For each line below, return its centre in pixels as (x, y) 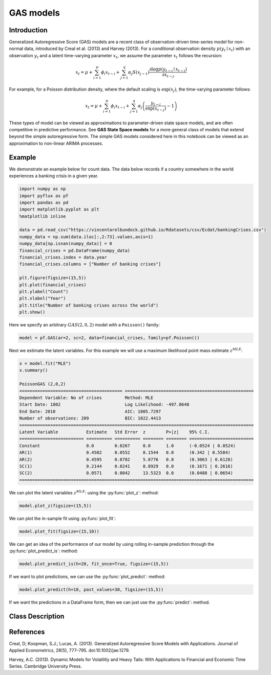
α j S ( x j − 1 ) (139, 72)
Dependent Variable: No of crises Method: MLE (86, 398)
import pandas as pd (44, 202)
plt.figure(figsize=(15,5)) (53, 278)
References (27, 632)
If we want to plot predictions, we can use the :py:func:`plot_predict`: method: (87, 577)
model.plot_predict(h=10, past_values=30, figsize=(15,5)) (91, 589)
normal (16, 48)
